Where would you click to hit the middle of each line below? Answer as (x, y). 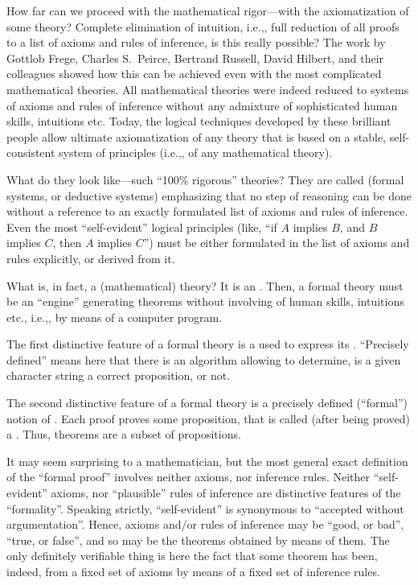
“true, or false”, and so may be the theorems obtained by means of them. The (198, 540)
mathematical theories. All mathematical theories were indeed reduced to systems (208, 89)
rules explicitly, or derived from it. (91, 258)
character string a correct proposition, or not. (119, 375)
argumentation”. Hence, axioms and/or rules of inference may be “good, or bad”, (205, 524)
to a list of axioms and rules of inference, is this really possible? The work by (196, 42)
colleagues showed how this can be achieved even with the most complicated (194, 74)
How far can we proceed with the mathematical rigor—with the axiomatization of (208, 10)
